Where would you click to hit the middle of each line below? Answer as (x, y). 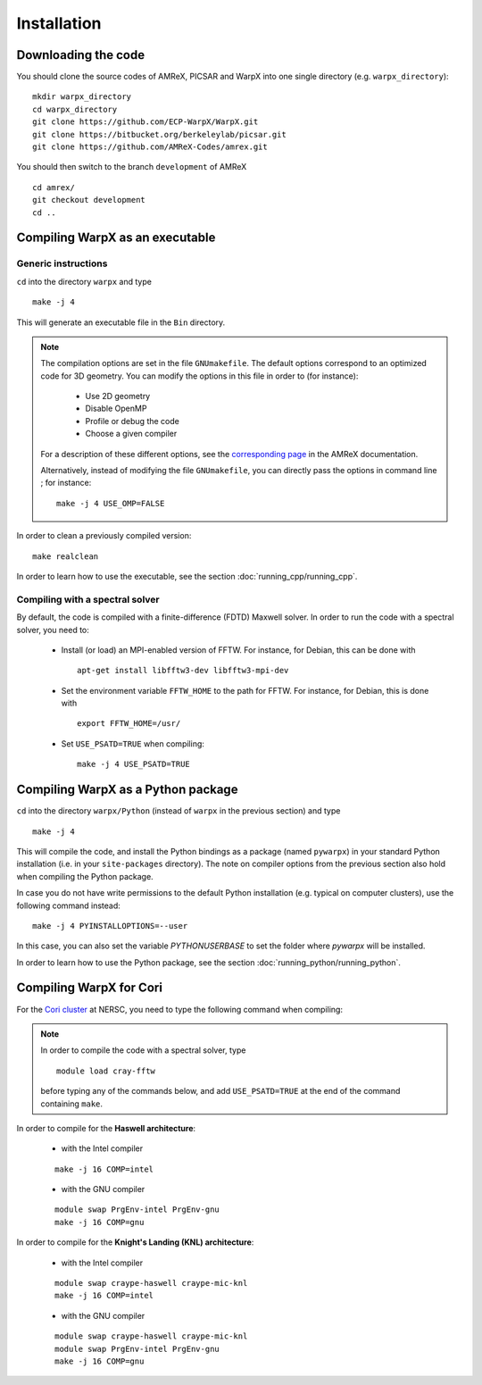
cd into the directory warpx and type (84, 281)
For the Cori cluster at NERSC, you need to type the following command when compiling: (180, 1009)
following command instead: (68, 905)
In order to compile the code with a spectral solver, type (143, 1050)
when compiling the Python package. (85, 876)
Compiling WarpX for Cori (89, 988)
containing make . (71, 1104)
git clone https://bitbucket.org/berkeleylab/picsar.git (160, 134)
